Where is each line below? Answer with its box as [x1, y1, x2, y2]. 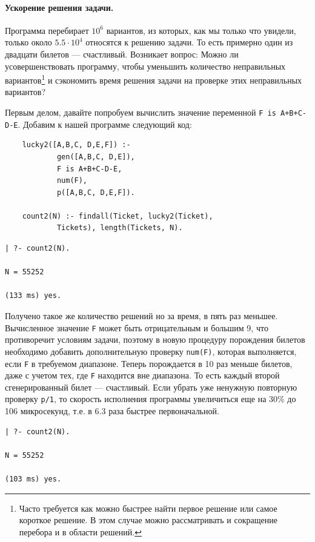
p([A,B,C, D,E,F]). [56, 188, 135, 197]
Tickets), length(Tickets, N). [56, 223, 183, 233]
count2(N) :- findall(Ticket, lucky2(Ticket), [22, 211, 213, 220]
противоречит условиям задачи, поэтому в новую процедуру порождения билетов [5, 333, 305, 346]
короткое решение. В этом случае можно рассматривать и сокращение [19, 514, 277, 526]
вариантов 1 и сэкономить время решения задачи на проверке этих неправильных [5, 72, 302, 86]
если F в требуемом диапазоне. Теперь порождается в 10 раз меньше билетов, [5, 357, 293, 369]
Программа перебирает [5, 24, 89, 36]
